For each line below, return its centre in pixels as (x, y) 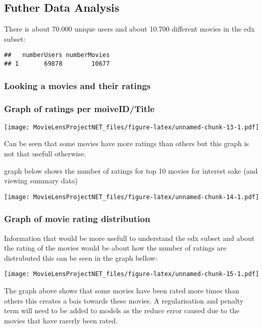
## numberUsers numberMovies (57, 55)
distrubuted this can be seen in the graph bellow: (81, 257)
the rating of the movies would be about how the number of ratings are (115, 248)
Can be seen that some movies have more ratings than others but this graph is (127, 143)
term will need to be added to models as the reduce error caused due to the (122, 310)
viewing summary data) (41, 181)
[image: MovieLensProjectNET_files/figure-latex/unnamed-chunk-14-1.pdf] (132, 197)
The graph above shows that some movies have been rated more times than (122, 291)
